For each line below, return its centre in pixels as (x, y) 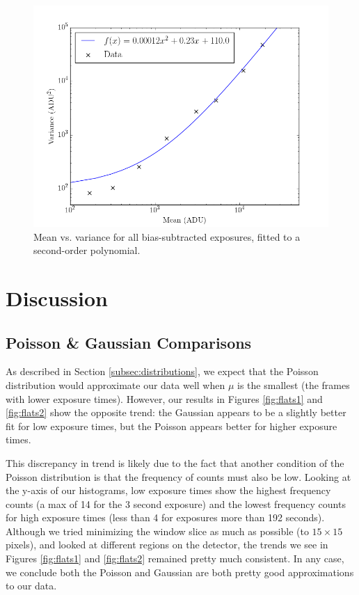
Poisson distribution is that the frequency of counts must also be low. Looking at (178, 476)
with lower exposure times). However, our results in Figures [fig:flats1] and (164, 398)
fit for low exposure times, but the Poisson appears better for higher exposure (171, 426)
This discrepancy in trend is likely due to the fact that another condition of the (175, 462)
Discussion (57, 297)
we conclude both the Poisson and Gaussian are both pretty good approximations (180, 572)
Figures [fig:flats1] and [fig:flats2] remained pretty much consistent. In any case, (175, 558)
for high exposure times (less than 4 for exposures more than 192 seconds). (165, 517)
